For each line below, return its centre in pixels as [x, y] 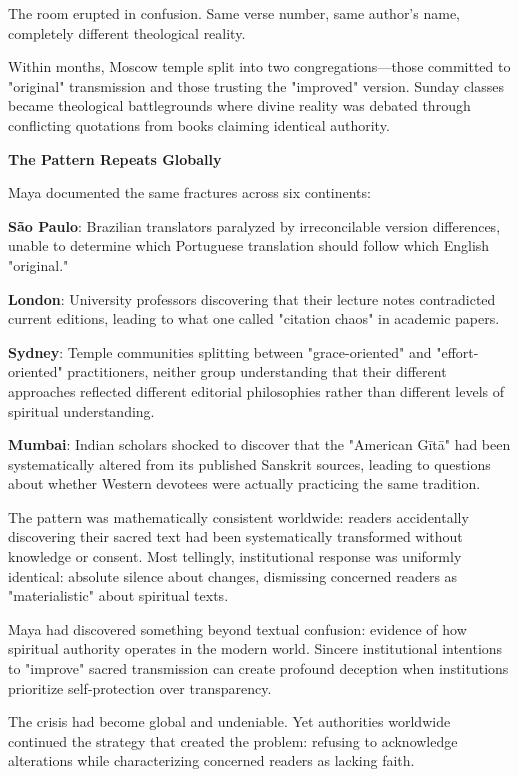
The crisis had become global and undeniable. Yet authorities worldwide [229, 721]
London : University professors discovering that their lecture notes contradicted [252, 298]
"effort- [457, 351]
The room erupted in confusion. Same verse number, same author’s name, [234, 13]
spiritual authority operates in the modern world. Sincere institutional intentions [255, 648]
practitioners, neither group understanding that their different [257, 371]
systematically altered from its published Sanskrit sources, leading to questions [249, 463]
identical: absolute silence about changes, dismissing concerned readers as [233, 575]
